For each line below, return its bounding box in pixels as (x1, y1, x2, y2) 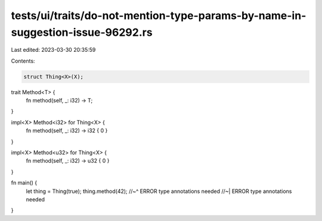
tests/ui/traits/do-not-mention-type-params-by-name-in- (11, 9, 306, 22)
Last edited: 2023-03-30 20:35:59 (11, 46, 96, 54)
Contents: (11, 57, 35, 64)
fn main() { (11, 179, 38, 186)
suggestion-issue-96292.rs (11, 26, 153, 39)
